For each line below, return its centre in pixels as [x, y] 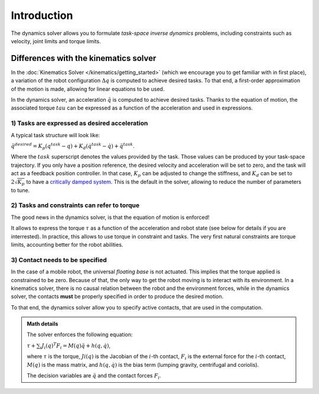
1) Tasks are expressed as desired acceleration [79, 123]
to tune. [20, 190]
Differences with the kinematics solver [84, 58]
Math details [43, 324]
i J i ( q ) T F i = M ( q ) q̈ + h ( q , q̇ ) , [75, 346]
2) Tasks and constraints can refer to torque [75, 205]
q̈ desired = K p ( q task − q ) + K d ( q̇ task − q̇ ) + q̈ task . [73, 146]
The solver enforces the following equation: [80, 335]
